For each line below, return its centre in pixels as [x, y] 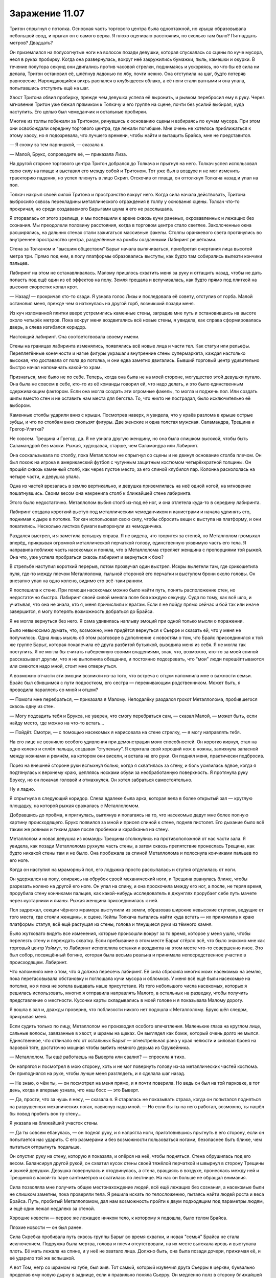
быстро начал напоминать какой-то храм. [56, 368]
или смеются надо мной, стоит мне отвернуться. [63, 666]
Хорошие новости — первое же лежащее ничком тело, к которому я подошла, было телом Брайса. [118, 1218]
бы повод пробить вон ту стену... [45, 1114]
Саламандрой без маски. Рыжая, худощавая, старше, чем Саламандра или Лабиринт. [104, 446]
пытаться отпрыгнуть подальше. [45, 1147]
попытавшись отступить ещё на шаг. [49, 88]
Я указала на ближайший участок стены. [54, 1123]
